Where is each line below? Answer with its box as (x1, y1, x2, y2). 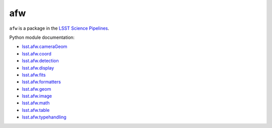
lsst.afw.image (22, 93, 52, 99)
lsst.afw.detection (22, 58, 59, 64)
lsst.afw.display (22, 65, 54, 71)
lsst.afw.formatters (22, 79, 61, 85)
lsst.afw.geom (22, 86, 51, 92)
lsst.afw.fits (22, 72, 46, 78)
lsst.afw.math (22, 100, 50, 106)
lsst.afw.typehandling (22, 114, 66, 120)
